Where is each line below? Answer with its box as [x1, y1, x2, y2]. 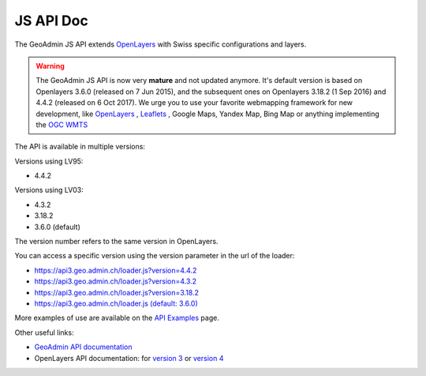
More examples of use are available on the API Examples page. [14, 313, 220, 323]
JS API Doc [14, 12, 88, 29]
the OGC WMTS [35, 119, 88, 130]
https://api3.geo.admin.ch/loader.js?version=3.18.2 [34, 288, 199, 297]
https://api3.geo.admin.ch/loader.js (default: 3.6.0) [34, 299, 199, 308]
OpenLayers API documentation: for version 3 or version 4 [34, 353, 224, 363]
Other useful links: [14, 328, 74, 337]
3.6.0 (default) [34, 222, 80, 231]
